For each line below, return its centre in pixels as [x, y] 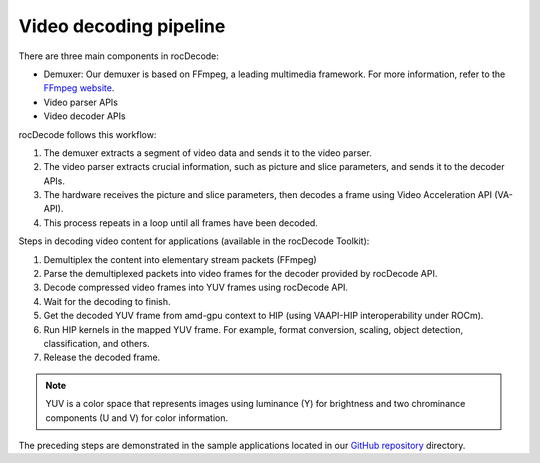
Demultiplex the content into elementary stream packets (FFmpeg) [180, 259]
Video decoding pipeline [122, 26]
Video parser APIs [81, 102]
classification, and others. [96, 343]
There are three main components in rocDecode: [119, 56]
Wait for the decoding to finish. [107, 301]
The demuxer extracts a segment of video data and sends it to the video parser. [207, 152]
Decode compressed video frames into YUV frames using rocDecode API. [196, 287]
